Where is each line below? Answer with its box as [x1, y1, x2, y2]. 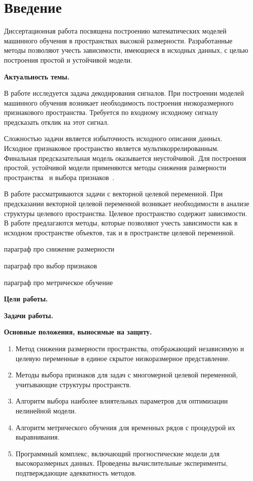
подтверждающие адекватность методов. [15, 467, 137, 478]
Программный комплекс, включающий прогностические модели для [15, 448, 220, 458]
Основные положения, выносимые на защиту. [4, 327, 152, 337]
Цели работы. [4, 294, 48, 304]
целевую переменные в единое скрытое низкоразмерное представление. [15, 353, 230, 363]
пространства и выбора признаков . [4, 172, 114, 182]
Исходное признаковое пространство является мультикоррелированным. [4, 143, 219, 153]
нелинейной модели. [15, 405, 76, 415]
